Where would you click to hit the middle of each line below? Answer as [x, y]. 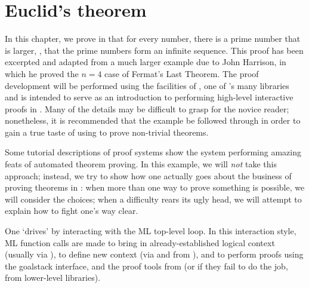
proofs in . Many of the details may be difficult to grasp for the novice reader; [147, 108]
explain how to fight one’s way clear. [72, 211]
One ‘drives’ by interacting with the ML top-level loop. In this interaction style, [151, 231]
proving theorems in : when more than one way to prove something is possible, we [155, 187]
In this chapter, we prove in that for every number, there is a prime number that [153, 39]
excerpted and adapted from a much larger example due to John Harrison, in [146, 62]
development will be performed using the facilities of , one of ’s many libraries [147, 85]
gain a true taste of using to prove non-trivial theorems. [107, 132]
